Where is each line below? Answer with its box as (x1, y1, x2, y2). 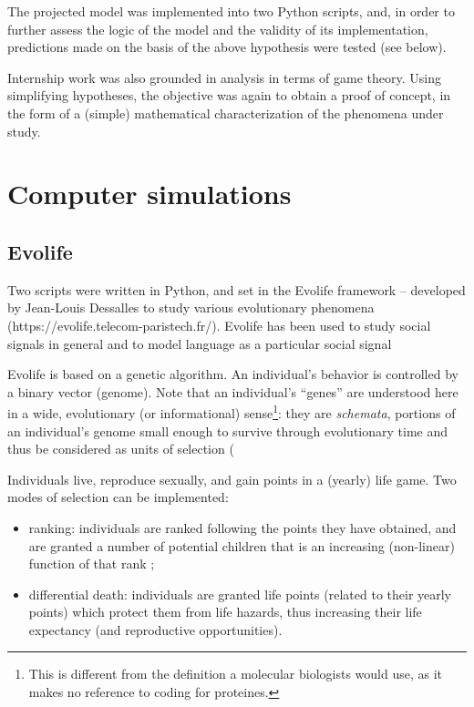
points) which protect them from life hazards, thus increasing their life (28, 602, 422, 621)
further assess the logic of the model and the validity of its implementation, (7, 19, 428, 38)
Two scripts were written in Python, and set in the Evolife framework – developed (7, 280, 466, 299)
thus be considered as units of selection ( (7, 439, 234, 458)
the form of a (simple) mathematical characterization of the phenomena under (7, 103, 444, 122)
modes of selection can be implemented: (7, 487, 229, 507)
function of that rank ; (28, 554, 155, 573)
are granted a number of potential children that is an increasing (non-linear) (28, 536, 455, 555)
